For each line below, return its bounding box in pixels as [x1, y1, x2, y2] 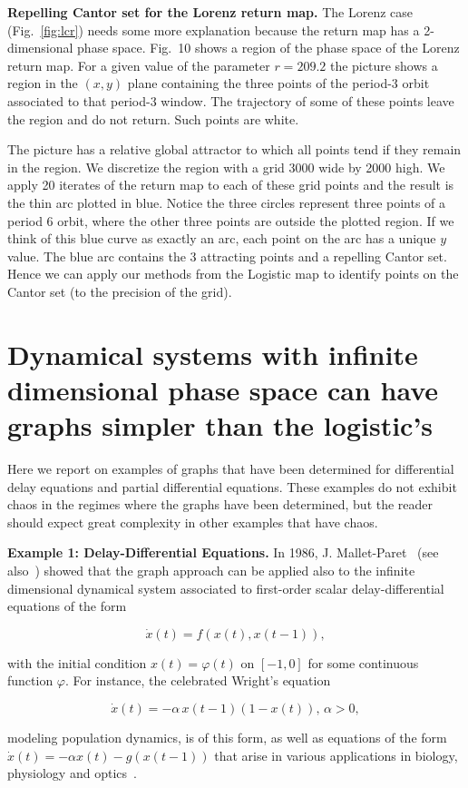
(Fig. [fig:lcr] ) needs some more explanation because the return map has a [7, 20, 420, 39]
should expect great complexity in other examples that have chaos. [7, 512, 378, 531]
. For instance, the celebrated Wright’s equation [65, 671, 331, 690]
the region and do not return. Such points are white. [7, 109, 299, 128]
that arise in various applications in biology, [214, 745, 458, 764]
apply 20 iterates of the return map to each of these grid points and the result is [7, 175, 454, 194]
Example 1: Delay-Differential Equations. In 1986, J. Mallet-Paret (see [7, 543, 439, 562]
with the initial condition [7, 653, 147, 672]
